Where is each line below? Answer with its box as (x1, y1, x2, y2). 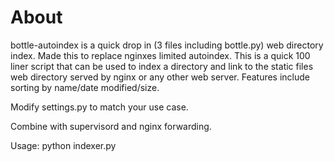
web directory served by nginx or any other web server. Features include (10, 71, 311, 83)
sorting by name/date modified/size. (10, 81, 160, 93)
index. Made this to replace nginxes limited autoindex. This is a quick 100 (10, 49, 311, 61)
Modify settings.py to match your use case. (10, 101, 189, 113)
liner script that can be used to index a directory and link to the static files (10, 60, 314, 72)
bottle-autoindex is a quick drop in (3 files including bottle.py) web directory (10, 39, 324, 51)
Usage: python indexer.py (10, 139, 117, 151)
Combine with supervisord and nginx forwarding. (10, 120, 212, 132)
